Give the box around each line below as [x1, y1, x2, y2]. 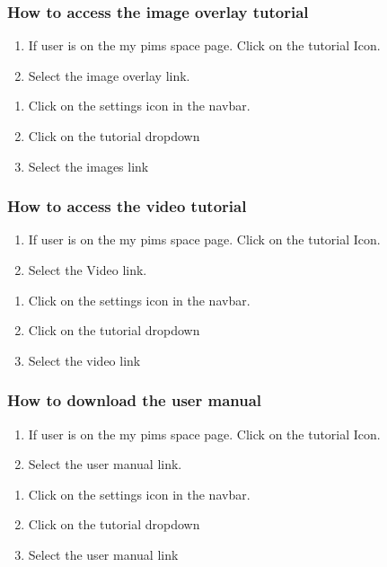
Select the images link [28, 156, 149, 175]
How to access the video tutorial [7, 195, 247, 217]
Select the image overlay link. [28, 66, 190, 84]
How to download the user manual [7, 389, 262, 412]
